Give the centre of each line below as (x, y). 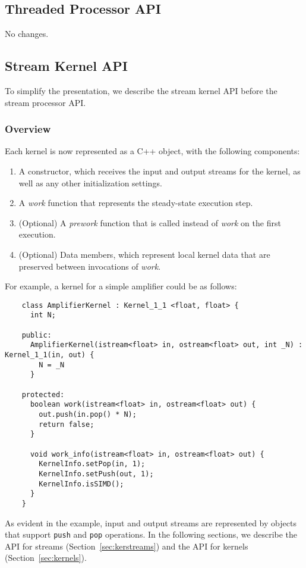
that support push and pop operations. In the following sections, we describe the (151, 534)
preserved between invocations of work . (90, 266)
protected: (43, 394)
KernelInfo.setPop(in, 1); (92, 464)
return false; (67, 424)
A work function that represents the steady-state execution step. (136, 203)
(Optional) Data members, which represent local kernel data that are (144, 254)
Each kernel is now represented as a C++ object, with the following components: (152, 151)
